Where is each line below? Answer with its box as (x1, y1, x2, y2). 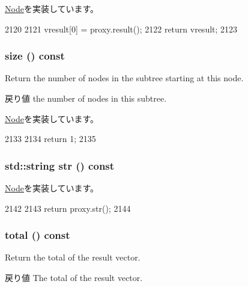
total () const (5, 227, 70, 242)
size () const (5, 48, 65, 63)
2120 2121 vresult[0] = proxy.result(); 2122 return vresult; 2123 (5, 22, 238, 35)
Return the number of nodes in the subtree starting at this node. (5, 72, 244, 84)
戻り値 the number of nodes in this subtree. (5, 92, 167, 104)
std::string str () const (5, 158, 115, 173)
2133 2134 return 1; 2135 (5, 132, 96, 145)
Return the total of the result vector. (5, 251, 141, 264)
